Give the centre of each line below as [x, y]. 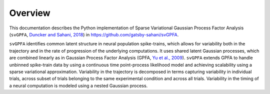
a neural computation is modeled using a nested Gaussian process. [78, 86]
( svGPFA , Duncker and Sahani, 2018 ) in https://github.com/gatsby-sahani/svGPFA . [94, 34]
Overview [30, 13]
